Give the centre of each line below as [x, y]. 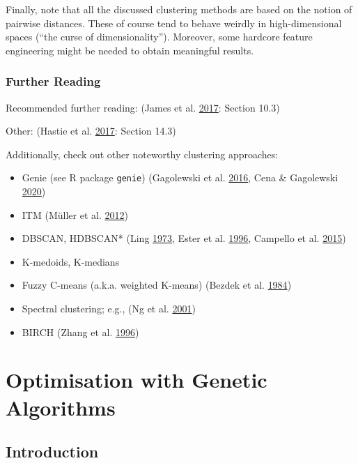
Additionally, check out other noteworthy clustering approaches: [142, 154]
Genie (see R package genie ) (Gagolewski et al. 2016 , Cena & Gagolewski [180, 177]
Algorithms [61, 407]
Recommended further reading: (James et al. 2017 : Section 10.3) [143, 107]
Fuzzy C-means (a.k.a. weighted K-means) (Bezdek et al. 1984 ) [157, 285]
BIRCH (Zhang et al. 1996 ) [80, 332]
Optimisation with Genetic [137, 380]
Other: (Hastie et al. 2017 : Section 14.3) [91, 131]
